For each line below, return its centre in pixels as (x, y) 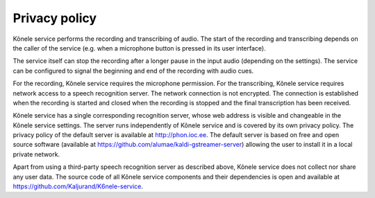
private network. (36, 154)
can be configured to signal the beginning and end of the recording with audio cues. (133, 71)
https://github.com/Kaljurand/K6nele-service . (78, 186)
